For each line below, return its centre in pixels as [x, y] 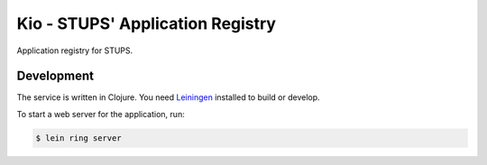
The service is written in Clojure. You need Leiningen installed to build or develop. [168, 97]
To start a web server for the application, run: [101, 114]
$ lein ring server [78, 138]
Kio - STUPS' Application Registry [147, 23]
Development [55, 76]
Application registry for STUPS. [75, 50]
